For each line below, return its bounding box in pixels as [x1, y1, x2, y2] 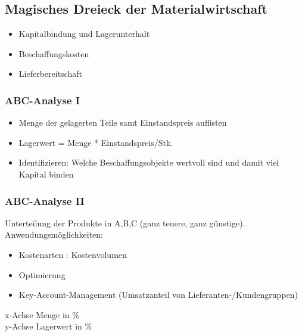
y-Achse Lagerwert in [5, 320, 82, 332]
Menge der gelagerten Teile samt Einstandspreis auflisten [18, 116, 227, 129]
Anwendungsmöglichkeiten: [5, 228, 103, 241]
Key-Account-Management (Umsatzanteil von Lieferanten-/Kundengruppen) [18, 288, 298, 301]
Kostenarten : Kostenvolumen [18, 248, 127, 260]
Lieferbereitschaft [18, 67, 82, 80]
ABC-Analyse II [5, 193, 85, 208]
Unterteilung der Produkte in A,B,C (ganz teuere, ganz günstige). [5, 216, 245, 229]
